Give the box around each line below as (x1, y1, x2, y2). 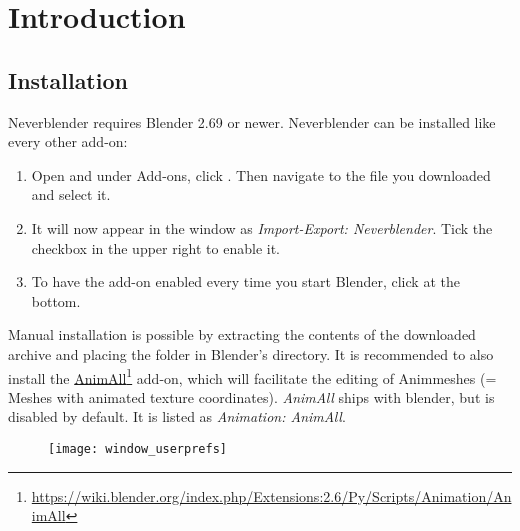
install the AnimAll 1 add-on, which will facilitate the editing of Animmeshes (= (8, 364, 497, 388)
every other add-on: (8, 131, 128, 152)
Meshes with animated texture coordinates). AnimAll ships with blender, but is (8, 386, 495, 407)
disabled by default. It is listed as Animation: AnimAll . (8, 406, 346, 427)
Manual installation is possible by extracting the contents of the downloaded (8, 324, 476, 345)
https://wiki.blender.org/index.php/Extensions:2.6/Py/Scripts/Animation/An (31, 485, 512, 506)
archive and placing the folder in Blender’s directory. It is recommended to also (8, 343, 494, 364)
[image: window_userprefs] (48, 441, 227, 456)
